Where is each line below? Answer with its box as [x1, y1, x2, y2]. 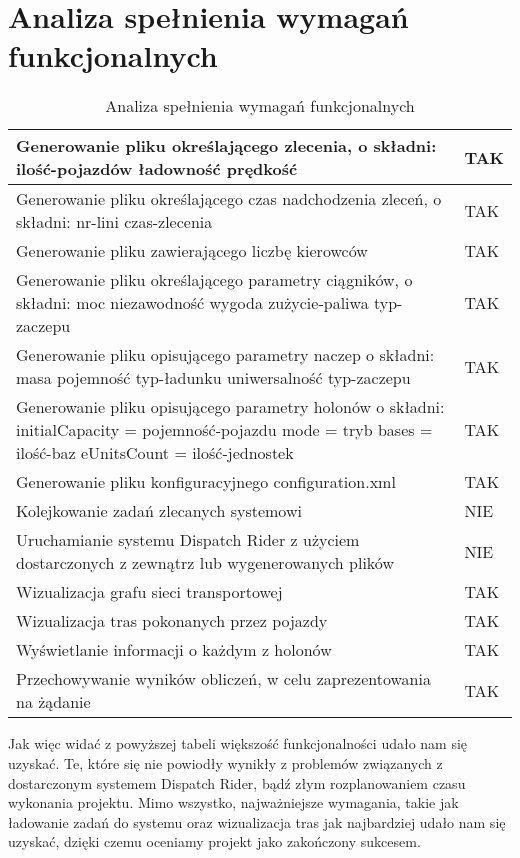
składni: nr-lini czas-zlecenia [16, 210, 213, 234]
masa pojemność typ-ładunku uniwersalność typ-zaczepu [16, 366, 411, 390]
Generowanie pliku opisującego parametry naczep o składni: [16, 343, 435, 367]
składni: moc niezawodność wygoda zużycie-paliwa [16, 291, 369, 315]
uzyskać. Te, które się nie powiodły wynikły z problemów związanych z [8, 752, 443, 773]
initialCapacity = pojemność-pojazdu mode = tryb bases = [16, 418, 433, 442]
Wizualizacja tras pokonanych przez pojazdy [16, 609, 328, 633]
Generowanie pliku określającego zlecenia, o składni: [16, 134, 437, 158]
